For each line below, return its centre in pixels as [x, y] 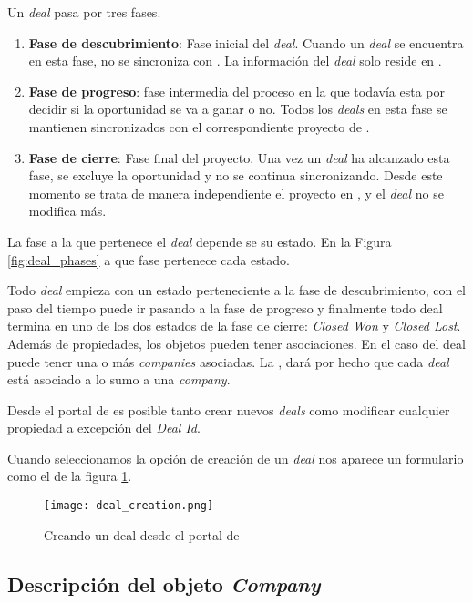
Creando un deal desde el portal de [142, 534]
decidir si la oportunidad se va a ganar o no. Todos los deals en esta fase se [238, 109]
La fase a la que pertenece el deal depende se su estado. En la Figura [200, 241]
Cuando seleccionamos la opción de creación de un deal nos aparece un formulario [236, 458]
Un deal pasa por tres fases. [84, 12]
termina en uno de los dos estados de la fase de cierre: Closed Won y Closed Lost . [234, 326]
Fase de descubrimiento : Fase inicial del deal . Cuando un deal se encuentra [246, 42]
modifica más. [67, 211]
